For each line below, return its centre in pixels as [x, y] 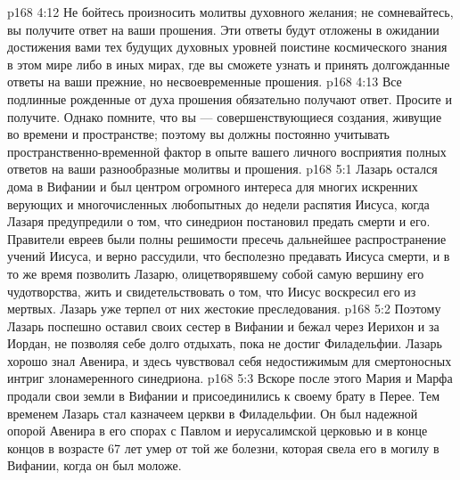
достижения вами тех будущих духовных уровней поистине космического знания [227, 47]
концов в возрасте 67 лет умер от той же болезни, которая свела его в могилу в [223, 447]
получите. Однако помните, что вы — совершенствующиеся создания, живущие [225, 116]
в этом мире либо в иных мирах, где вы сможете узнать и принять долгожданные [229, 64]
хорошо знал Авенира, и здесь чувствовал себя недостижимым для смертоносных [230, 360]
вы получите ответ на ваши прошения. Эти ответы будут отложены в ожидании [223, 29]
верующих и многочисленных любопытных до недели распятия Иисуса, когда [218, 203]
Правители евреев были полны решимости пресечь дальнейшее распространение [227, 238]
